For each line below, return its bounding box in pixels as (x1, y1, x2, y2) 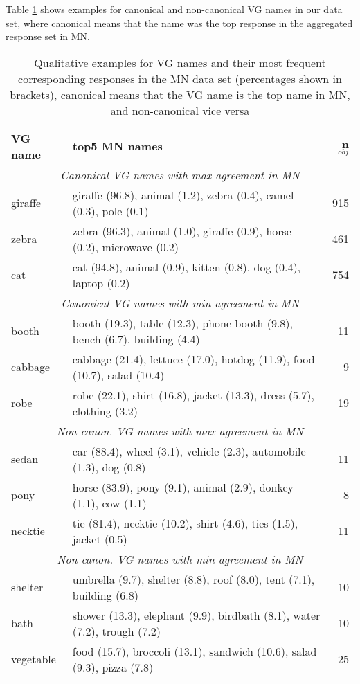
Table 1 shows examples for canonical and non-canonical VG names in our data (6, 2, 343, 16)
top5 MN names (72, 138, 163, 154)
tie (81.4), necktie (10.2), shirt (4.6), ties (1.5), (72, 514, 298, 531)
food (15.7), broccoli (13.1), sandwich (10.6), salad (72, 642, 317, 659)
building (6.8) (72, 586, 138, 603)
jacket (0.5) (72, 530, 127, 547)
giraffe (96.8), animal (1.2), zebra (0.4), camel (72, 186, 294, 203)
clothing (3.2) (72, 402, 138, 419)
